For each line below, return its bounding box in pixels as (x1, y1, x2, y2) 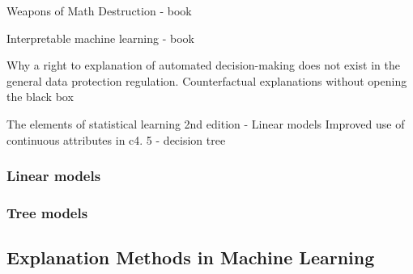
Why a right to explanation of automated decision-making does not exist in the (6, 57, 401, 74)
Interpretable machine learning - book (6, 29, 194, 46)
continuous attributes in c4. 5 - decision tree (6, 131, 226, 148)
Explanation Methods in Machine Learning (6, 245, 375, 270)
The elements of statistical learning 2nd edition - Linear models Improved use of (6, 115, 405, 132)
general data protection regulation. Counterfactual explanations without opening (6, 72, 407, 89)
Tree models (6, 202, 88, 222)
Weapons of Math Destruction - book (6, 2, 192, 19)
